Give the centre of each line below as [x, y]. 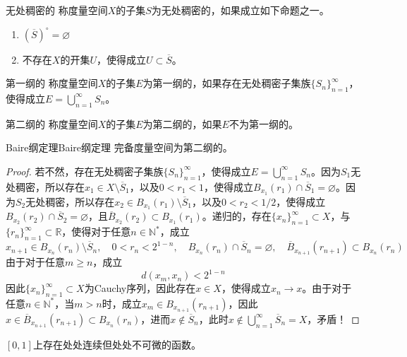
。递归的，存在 [237, 216]
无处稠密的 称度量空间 [57, 10]
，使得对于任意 [96, 232]
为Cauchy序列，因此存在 [140, 288]
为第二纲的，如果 [182, 123]
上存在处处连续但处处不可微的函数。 [117, 344]
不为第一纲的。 [263, 123]
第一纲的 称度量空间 [52, 83]
